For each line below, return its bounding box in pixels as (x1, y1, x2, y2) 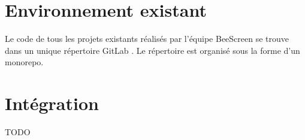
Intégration (5, 91, 99, 115)
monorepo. (5, 56, 44, 68)
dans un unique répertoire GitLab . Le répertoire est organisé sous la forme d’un (5, 44, 300, 56)
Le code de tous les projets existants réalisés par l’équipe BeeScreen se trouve (5, 32, 289, 45)
